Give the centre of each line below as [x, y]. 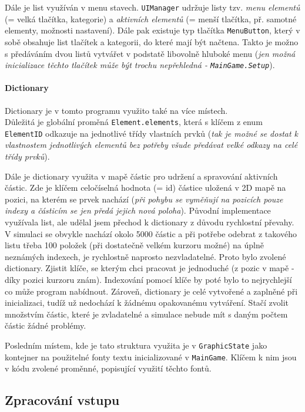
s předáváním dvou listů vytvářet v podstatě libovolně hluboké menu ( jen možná [150, 53]
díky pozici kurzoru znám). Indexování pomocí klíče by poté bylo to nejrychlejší [148, 279]
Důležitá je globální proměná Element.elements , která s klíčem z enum [134, 122]
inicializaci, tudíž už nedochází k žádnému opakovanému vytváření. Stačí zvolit [147, 303]
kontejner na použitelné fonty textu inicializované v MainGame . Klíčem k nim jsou [151, 357]
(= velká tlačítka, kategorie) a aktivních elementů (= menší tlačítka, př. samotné [151, 18]
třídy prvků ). [27, 156]
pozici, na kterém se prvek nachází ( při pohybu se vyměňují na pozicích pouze [144, 199]
